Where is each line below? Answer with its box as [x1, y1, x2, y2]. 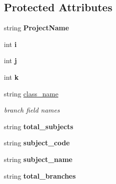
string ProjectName [4, 23, 69, 33]
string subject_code [4, 138, 70, 148]
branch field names [4, 105, 60, 115]
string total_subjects [4, 121, 73, 131]
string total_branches [4, 170, 76, 181]
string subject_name [4, 154, 72, 164]
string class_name [4, 88, 59, 98]
